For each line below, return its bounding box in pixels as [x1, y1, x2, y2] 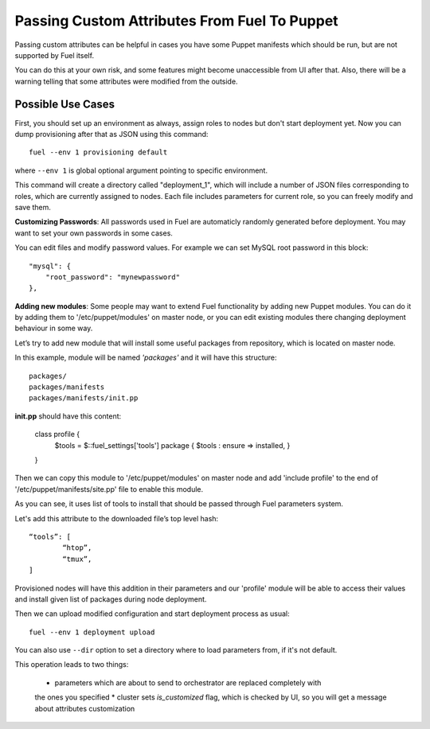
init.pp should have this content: [14, 411, 122, 421]
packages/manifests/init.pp [29, 394, 139, 403]
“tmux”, [62, 554, 92, 563]
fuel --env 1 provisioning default [29, 148, 168, 157]
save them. [14, 202, 52, 212]
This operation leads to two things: [14, 660, 129, 669]
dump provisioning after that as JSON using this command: [14, 130, 209, 139]
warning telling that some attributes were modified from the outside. [14, 76, 238, 86]
